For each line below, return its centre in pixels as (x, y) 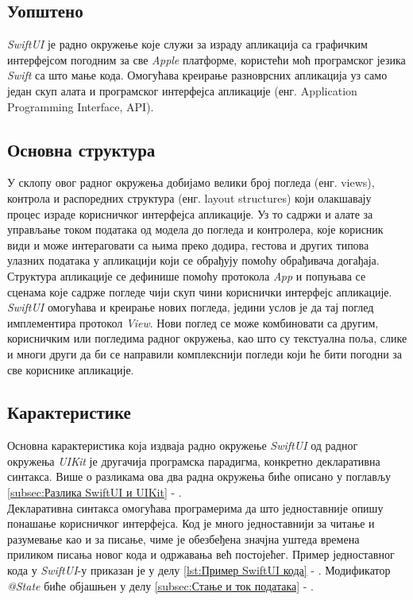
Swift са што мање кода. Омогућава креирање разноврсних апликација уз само (197, 75)
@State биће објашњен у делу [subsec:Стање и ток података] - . (160, 585)
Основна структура (81, 149)
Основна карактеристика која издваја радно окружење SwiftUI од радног (183, 445)
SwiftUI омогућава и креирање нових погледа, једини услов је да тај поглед (191, 307)
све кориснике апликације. (71, 369)
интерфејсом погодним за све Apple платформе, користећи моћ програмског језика (206, 59)
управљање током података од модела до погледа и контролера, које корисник (195, 229)
